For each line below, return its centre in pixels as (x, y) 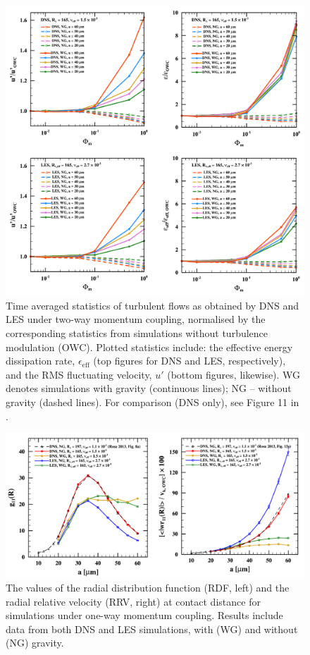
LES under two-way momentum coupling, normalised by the (136, 319)
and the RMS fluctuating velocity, (79, 374)
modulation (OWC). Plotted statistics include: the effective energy (149, 347)
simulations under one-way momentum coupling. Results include (144, 615)
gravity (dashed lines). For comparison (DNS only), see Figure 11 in (153, 402)
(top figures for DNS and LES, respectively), (190, 361)
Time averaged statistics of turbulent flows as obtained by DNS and (152, 305)
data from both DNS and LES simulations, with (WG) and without (152, 629)
